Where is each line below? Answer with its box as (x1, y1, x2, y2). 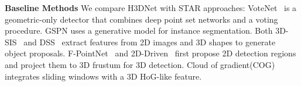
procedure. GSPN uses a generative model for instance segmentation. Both (5, 24, 273, 37)
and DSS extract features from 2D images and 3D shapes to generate (23, 35, 276, 48)
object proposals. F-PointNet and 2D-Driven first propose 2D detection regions (5, 47, 296, 59)
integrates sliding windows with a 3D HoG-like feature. (5, 70, 202, 82)
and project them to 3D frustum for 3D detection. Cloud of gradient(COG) (5, 58, 275, 70)
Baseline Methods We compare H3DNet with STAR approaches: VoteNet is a (5, 2, 297, 13)
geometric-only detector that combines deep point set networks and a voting (5, 13, 278, 25)
